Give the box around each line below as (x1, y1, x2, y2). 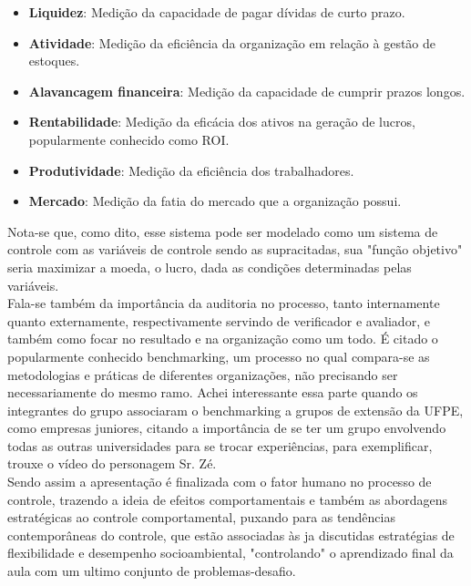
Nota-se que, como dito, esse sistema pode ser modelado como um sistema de (7, 221, 438, 241)
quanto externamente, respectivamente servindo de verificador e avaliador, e (7, 311, 430, 330)
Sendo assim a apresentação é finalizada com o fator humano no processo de (7, 472, 432, 491)
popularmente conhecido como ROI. (28, 129, 230, 149)
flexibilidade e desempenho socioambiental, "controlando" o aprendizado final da (7, 543, 454, 562)
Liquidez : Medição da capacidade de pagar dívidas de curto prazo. (28, 3, 405, 21)
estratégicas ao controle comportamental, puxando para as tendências (7, 508, 395, 527)
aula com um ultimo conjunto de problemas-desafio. (7, 561, 296, 581)
